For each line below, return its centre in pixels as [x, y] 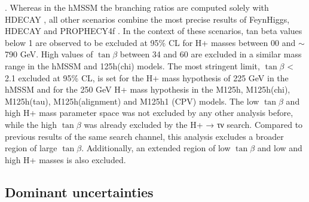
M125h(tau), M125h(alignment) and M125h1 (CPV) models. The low [132, 101]
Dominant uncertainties [79, 192]
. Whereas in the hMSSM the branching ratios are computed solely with [137, 7]
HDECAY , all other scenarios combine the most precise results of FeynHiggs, [147, 19]
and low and [280, 148]
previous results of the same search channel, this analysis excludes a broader [144, 136]
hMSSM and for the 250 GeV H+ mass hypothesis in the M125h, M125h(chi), [148, 89]
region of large [31, 148]
